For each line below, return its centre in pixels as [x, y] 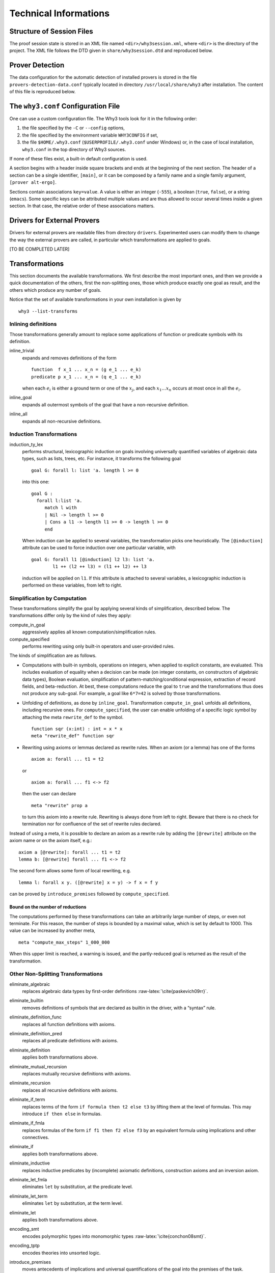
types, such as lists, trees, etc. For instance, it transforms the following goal [101, 459]
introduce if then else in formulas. [62, 1114]
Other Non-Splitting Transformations [56, 974]
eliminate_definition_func [36, 1017]
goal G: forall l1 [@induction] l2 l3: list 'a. [93, 559]
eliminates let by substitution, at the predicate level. [78, 1187]
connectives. [36, 1138]
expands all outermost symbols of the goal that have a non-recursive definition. [106, 404]
